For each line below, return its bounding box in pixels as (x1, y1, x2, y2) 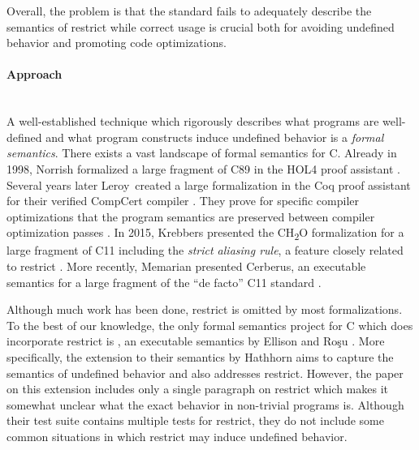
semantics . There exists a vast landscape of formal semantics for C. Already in (6, 144, 397, 161)
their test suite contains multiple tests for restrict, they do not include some (6, 412, 384, 429)
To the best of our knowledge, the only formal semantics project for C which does (6, 316, 413, 333)
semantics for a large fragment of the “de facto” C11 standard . (6, 273, 322, 290)
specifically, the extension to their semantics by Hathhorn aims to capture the (6, 349, 394, 366)
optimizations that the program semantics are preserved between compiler (6, 208, 375, 225)
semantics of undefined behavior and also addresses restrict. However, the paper (6, 364, 404, 381)
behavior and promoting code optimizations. (6, 34, 227, 51)
